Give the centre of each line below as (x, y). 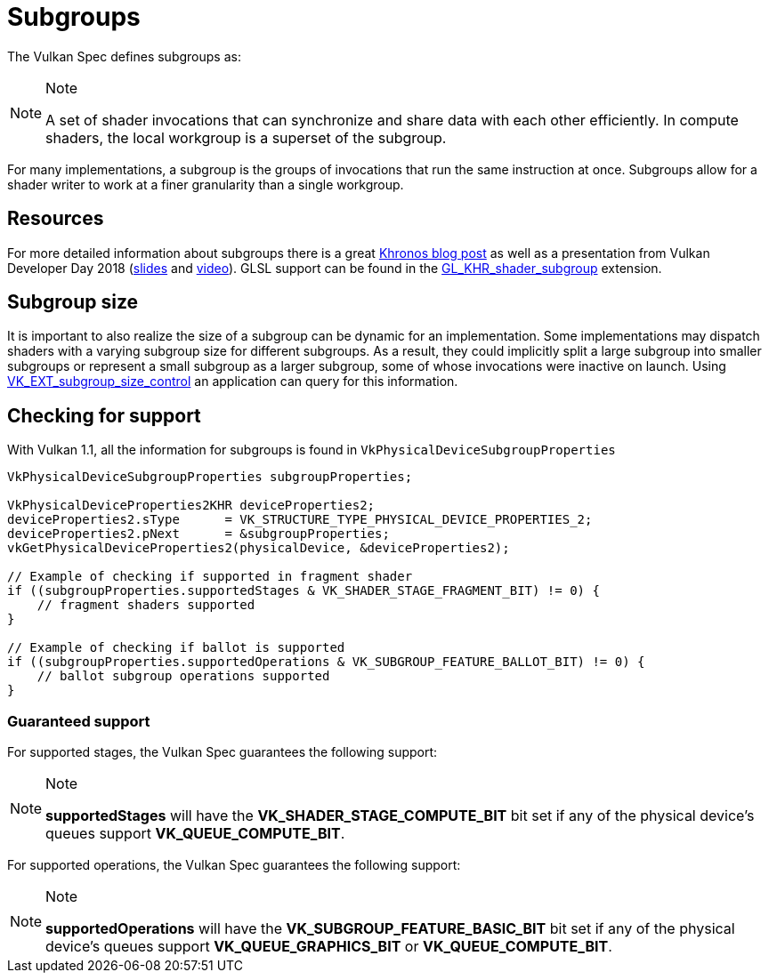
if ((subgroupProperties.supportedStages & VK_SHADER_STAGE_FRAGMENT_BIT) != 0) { (304, 591)
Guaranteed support (79, 721)
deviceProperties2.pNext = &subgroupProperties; (198, 534)
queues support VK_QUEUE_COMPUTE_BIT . (195, 834)
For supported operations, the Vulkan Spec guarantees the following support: (234, 865)
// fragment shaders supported (146, 605)
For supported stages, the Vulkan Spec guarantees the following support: (223, 752)
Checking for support (104, 415)
